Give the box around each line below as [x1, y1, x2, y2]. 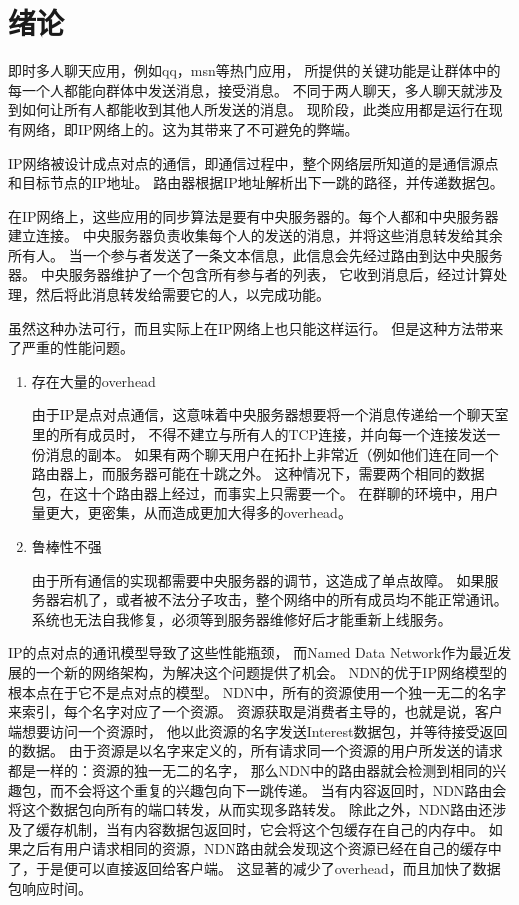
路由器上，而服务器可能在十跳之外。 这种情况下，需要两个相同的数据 [31, 463, 485, 484]
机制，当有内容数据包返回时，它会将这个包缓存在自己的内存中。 [63, 818, 484, 839]
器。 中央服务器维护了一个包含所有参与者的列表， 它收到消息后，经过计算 [8, 264, 494, 285]
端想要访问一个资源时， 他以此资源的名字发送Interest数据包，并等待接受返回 [8, 720, 508, 741]
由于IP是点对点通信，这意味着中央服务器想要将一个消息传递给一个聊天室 [31, 404, 509, 425]
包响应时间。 [8, 877, 92, 898]
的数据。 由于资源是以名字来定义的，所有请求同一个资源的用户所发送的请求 [8, 740, 503, 761]
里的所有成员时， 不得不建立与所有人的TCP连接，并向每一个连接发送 [31, 424, 487, 445]
